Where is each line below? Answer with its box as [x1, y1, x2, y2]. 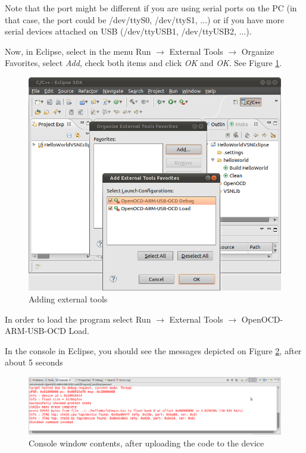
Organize [241, 45, 274, 57]
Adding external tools [29, 293, 108, 305]
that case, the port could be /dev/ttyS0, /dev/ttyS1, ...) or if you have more [5, 13, 285, 26]
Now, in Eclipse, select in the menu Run [5, 45, 151, 57]
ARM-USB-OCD [5, 324, 66, 337]
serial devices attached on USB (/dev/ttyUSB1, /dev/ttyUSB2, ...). [5, 25, 252, 38]
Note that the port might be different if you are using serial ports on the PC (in [5, 2, 297, 14]
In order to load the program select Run [5, 313, 151, 325]
